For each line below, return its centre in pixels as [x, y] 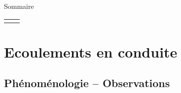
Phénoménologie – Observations [87, 83]
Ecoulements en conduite [91, 51]
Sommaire [19, 6]
